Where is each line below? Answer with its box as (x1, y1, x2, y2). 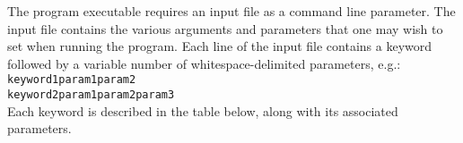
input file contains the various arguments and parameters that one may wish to (7, 19, 443, 38)
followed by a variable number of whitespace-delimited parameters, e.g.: (7, 54, 401, 72)
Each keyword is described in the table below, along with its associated (7, 101, 398, 120)
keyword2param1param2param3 (7, 88, 175, 102)
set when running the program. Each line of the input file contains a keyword (7, 37, 432, 55)
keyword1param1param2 (7, 73, 136, 87)
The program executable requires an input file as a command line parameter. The (7, 2, 456, 20)
